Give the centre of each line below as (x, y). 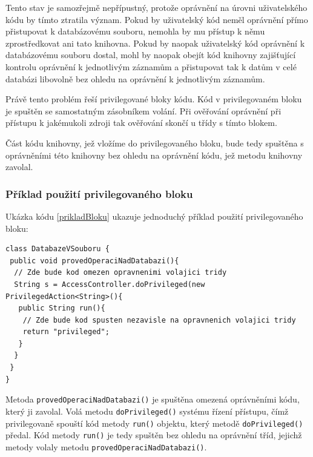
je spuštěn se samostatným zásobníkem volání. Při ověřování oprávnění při (143, 110)
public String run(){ (62, 308)
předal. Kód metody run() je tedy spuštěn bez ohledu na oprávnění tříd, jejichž (154, 435)
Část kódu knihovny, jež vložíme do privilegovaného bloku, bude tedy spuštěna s (155, 143)
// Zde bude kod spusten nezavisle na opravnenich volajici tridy (159, 320)
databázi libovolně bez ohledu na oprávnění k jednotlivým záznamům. (135, 78)
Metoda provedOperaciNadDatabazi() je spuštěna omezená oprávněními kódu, (153, 399)
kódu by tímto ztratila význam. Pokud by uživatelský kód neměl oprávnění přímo (157, 19)
